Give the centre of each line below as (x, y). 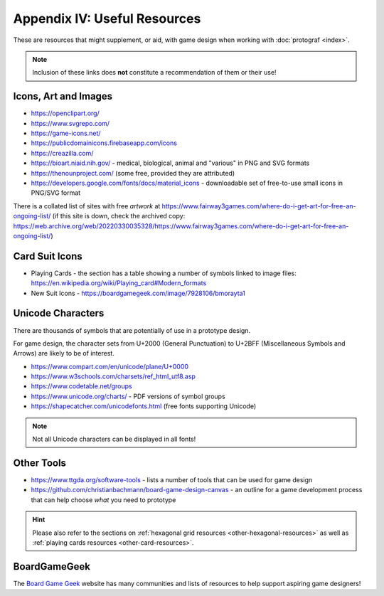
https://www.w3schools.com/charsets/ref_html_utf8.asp (113, 376)
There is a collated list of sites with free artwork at (87, 206)
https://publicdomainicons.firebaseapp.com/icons (104, 143)
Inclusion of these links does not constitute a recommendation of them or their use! (154, 73)
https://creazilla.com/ (62, 153)
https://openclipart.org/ (65, 113)
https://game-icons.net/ (66, 133)
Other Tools (40, 463)
